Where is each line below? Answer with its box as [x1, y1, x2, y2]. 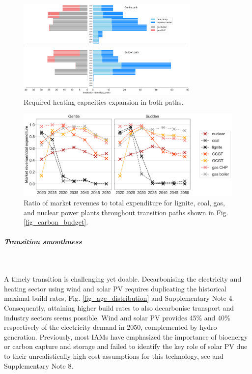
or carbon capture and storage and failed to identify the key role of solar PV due [4, 341, 248, 351]
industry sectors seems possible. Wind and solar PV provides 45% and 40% [4, 312, 230, 322]
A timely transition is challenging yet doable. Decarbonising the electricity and [4, 274, 242, 284]
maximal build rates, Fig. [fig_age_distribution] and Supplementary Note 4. [4, 293, 234, 303]
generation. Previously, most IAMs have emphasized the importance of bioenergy [4, 331, 248, 342]
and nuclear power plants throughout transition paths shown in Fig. [24, 207, 228, 217]
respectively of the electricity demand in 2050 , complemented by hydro [4, 322, 217, 332]
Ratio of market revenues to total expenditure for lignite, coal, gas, [24, 198, 225, 208]
